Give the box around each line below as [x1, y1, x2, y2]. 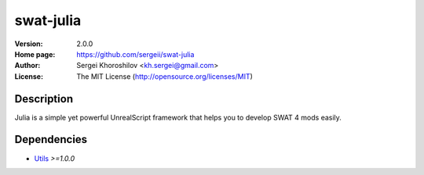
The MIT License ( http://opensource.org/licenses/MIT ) [76, 71, 253, 81]
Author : [14, 61, 41, 70]
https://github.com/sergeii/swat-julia [76, 49, 195, 59]
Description [14, 92, 74, 105]
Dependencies [14, 133, 88, 146]
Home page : [14, 49, 56, 59]
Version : [14, 39, 43, 48]
